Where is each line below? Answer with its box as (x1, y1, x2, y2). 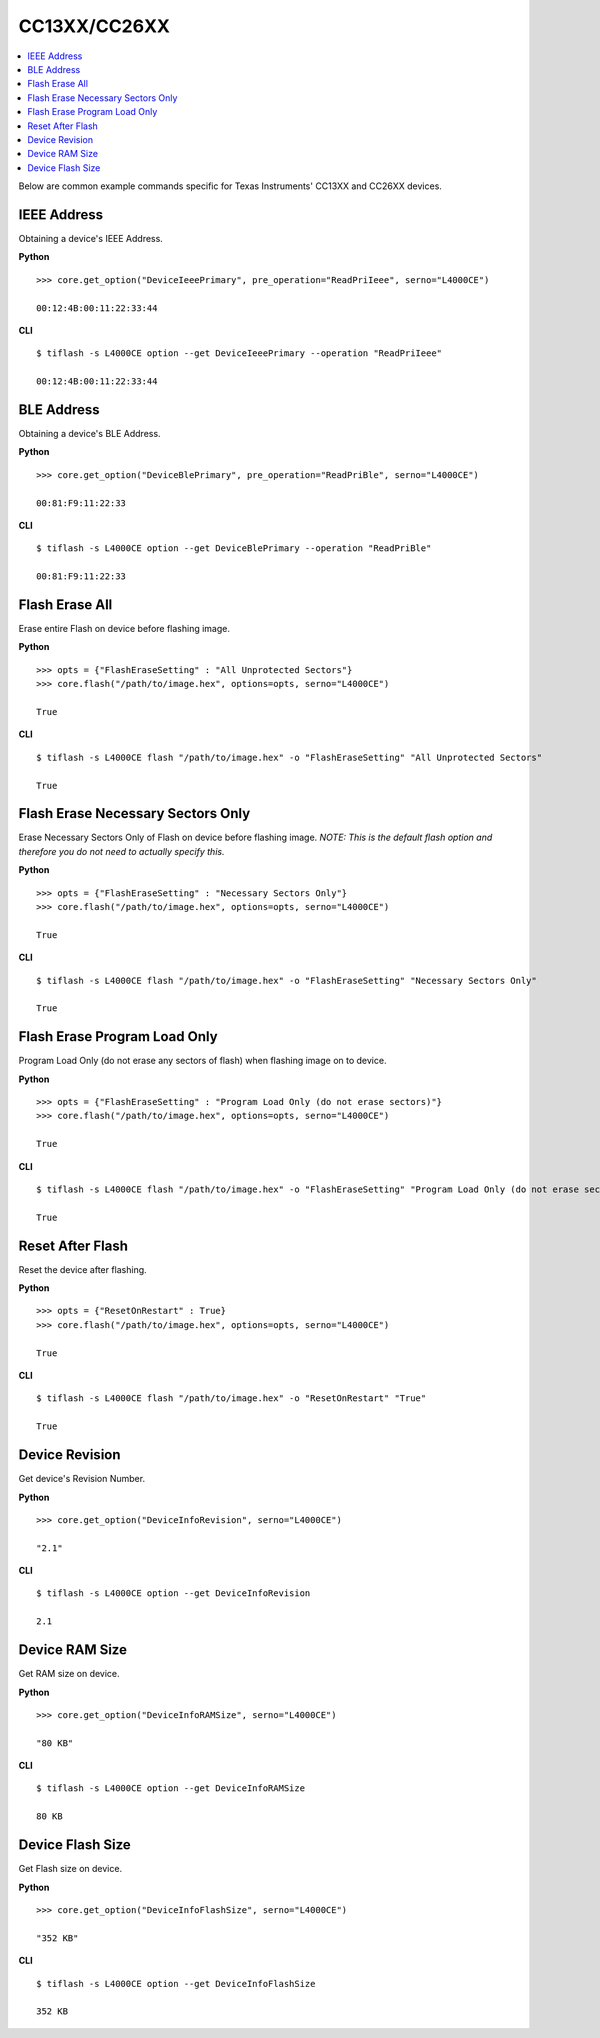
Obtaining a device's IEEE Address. (18, 232, 164, 244)
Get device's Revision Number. (18, 1473, 145, 1485)
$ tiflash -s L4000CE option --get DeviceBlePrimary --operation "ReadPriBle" (36, 543, 432, 554)
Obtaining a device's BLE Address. (18, 428, 161, 439)
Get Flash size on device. (18, 1863, 123, 1875)
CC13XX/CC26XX (18, 15, 170, 37)
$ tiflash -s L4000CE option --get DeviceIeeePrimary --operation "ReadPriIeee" (36, 348, 443, 359)
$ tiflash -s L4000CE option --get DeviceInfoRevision (36, 1588, 311, 1599)
